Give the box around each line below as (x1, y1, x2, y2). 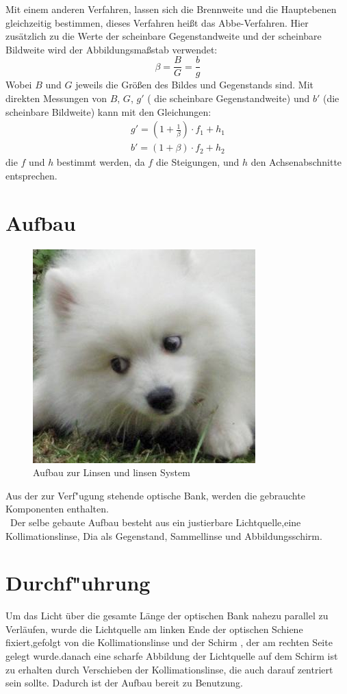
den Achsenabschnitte (250, 155, 342, 169)
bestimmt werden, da (56, 155, 145, 169)
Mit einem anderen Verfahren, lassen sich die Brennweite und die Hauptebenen (5, 2, 337, 16)
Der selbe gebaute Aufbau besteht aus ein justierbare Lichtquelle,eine (10, 515, 301, 529)
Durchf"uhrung (5, 569, 151, 597)
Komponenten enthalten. (5, 501, 109, 516)
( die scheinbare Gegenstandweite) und (147, 91, 310, 106)
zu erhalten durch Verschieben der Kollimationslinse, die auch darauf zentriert (5, 662, 333, 676)
